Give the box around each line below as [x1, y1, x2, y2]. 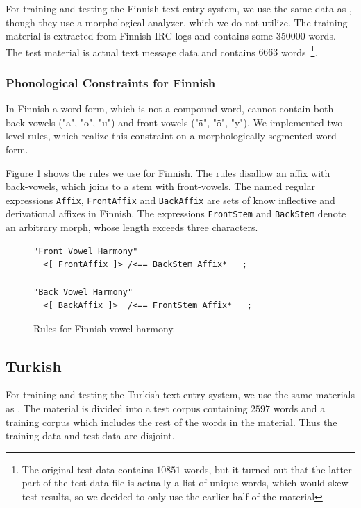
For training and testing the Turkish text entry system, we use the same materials [6, 387, 355, 402]
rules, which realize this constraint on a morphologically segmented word [27, 128, 337, 143]
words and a [273, 401, 326, 416]
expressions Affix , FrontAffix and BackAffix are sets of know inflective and [6, 192, 335, 207]
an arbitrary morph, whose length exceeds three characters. [6, 220, 258, 235]
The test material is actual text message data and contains [6, 44, 255, 59]
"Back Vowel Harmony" [33, 287, 133, 297]
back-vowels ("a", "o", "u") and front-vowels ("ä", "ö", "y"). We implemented [6, 115, 324, 129]
